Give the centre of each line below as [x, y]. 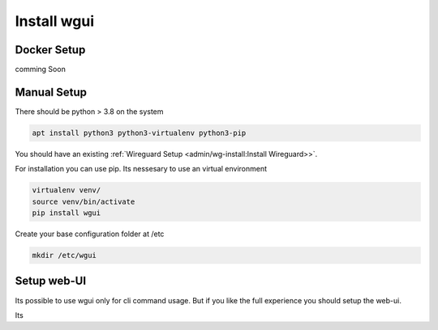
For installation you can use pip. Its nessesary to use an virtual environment [141, 169]
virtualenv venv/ [67, 190]
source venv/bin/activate [84, 201]
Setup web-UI [51, 281]
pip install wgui [67, 213]
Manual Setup [51, 92]
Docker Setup [50, 50]
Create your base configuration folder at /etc [90, 234]
